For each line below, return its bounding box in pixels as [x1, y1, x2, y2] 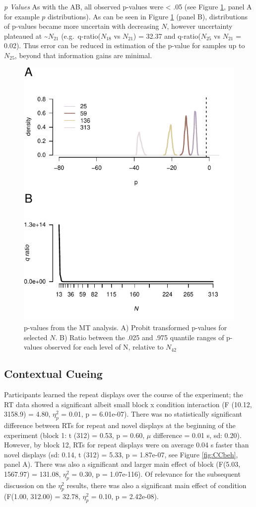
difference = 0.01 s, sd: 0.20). [153, 430, 242, 440]
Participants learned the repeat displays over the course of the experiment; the [4, 389, 243, 399]
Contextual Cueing [4, 366, 103, 381]
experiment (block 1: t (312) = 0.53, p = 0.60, [4, 430, 145, 440]
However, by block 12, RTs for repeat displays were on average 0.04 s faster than [4, 439, 249, 450]
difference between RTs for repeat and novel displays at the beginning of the [4, 420, 236, 430]
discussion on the [4, 480, 56, 490]
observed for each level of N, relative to [44, 342, 164, 352]
